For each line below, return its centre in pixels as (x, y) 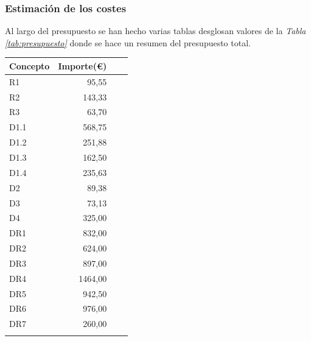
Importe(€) (82, 65)
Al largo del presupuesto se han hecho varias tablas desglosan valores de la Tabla (155, 31)
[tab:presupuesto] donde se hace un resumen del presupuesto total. (128, 42)
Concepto (30, 65)
